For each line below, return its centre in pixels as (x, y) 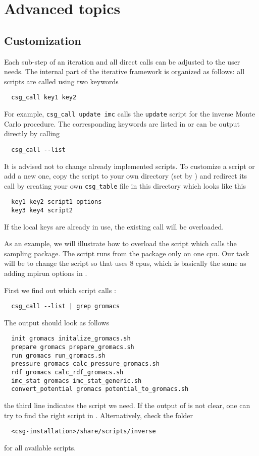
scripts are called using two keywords (61, 81)
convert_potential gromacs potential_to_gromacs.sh (100, 389)
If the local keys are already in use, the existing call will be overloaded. (114, 226)
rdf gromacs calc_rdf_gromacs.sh (67, 373)
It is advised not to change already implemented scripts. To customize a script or (129, 166)
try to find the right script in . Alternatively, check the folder (99, 415)
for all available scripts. (40, 447)
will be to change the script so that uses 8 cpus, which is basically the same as (125, 263)
